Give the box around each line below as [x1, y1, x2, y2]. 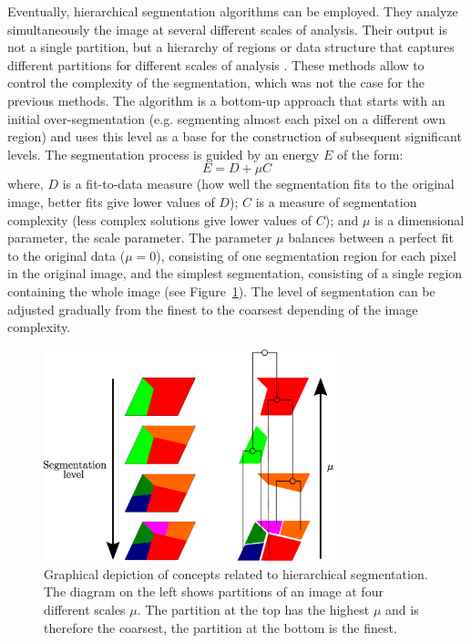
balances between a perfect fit [288, 228, 454, 247]
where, [7, 174, 44, 193]
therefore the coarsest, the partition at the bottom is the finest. [44, 617, 397, 637]
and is [385, 600, 419, 619]
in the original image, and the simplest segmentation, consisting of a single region [7, 264, 463, 283]
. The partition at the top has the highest [137, 600, 370, 619]
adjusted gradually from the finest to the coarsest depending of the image [7, 299, 418, 318]
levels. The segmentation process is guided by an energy [7, 144, 320, 163]
